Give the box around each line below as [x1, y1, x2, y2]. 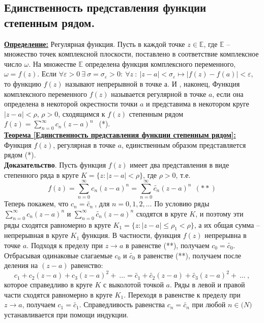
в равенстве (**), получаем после [137, 250, 241, 260]
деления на [4, 260, 38, 271]
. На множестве [28, 58, 76, 69]
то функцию [4, 78, 42, 89]
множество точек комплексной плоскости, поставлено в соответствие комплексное [4, 48, 259, 59]
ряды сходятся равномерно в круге [4, 219, 111, 230]
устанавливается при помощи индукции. [4, 309, 129, 320]
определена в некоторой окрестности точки [4, 98, 138, 109]
